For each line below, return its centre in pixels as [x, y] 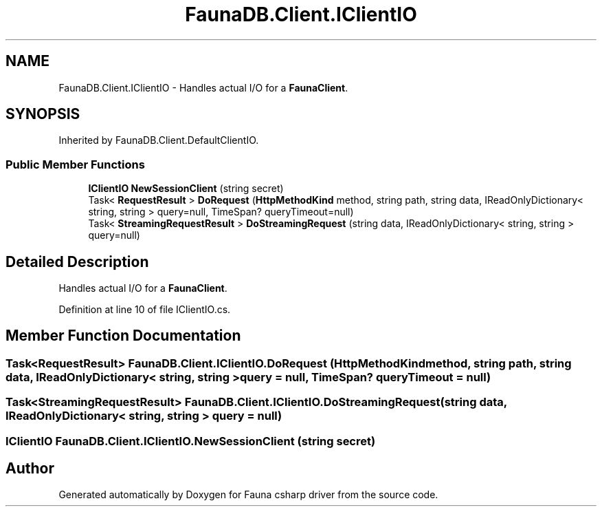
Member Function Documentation [123, 336]
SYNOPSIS [43, 114]
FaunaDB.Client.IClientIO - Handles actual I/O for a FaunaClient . [203, 87]
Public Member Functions [75, 164]
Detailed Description [77, 262]
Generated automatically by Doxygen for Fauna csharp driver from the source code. [248, 495]
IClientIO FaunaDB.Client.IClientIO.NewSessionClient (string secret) [191, 441]
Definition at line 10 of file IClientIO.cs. [145, 310]
